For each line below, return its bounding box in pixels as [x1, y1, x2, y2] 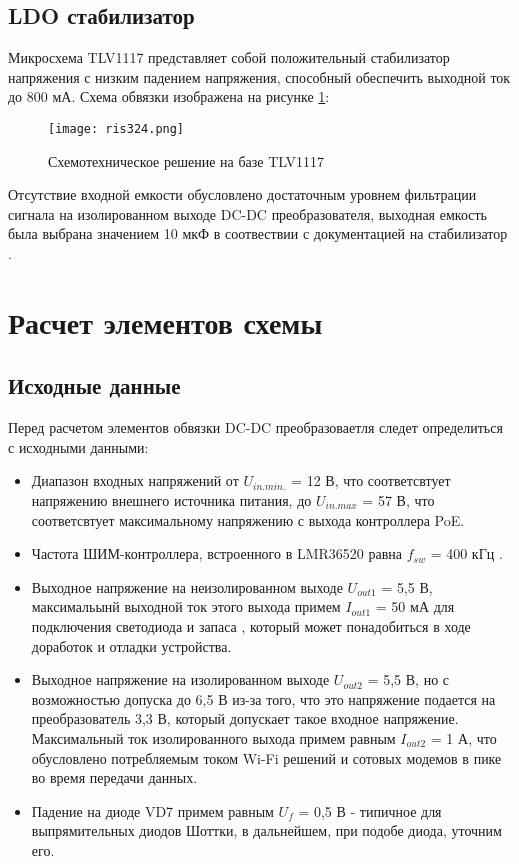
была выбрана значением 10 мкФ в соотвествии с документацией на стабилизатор [8, 223, 508, 244]
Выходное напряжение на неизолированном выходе [31, 576, 343, 597]
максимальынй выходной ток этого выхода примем [31, 596, 341, 617]
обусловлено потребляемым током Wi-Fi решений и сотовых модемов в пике [31, 747, 502, 768]
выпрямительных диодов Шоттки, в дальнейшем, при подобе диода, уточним [31, 820, 502, 841]
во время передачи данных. [31, 767, 198, 788]
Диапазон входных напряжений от [31, 470, 239, 491]
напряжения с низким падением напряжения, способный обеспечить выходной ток [8, 66, 511, 87]
